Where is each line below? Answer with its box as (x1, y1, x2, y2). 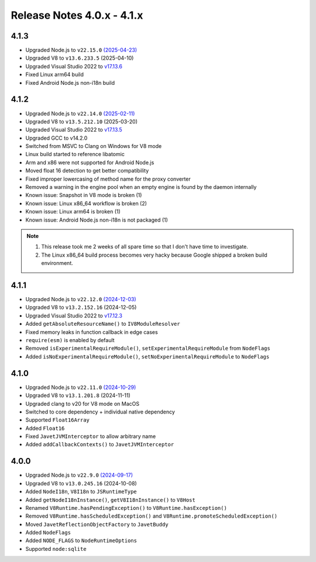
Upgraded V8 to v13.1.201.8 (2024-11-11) (25, 392, 131, 399)
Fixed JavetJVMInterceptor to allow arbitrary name (25, 433, 156, 440)
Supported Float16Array (25, 416, 90, 423)
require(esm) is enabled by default (25, 337, 115, 344)
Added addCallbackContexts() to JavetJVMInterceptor (25, 441, 174, 448)
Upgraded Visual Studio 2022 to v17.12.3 (25, 312, 123, 319)
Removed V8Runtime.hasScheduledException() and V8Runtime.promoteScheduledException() (25, 512, 278, 520)
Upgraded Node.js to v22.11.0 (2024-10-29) (25, 384, 136, 391)
